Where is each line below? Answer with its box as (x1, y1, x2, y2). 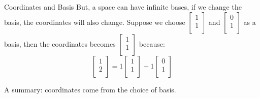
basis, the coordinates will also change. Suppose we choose (4, 16, 185, 27)
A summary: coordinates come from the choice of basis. (4, 84, 176, 94)
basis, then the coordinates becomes (4, 38, 116, 49)
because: (139, 38, 165, 49)
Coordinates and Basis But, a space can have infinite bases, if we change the (4, 2, 242, 12)
